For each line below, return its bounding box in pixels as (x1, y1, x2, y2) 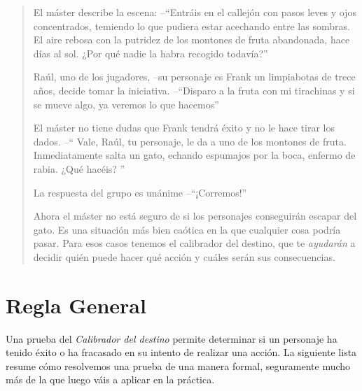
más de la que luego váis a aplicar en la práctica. (6, 372, 215, 387)
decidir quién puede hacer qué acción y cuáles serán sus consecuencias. (33, 249, 335, 264)
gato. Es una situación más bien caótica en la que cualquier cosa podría (33, 222, 341, 236)
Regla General (6, 290, 146, 319)
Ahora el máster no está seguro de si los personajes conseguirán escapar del (33, 208, 357, 223)
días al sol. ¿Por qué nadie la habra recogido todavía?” (33, 45, 268, 60)
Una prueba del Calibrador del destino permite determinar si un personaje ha (6, 331, 337, 346)
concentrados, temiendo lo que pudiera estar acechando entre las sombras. (33, 18, 350, 33)
